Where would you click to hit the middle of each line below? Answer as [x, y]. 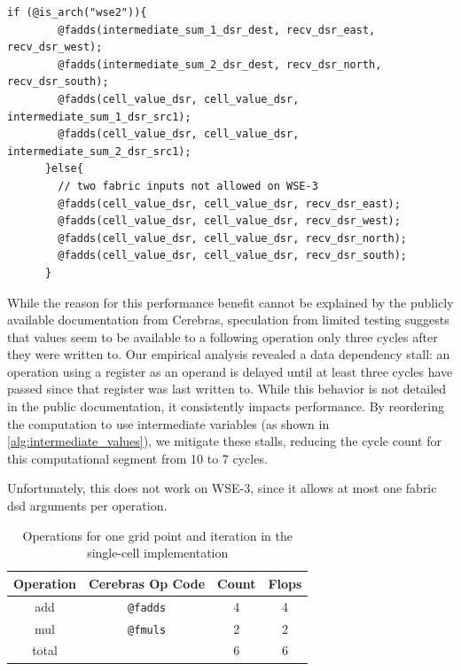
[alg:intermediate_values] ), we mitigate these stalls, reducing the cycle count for [224, 441]
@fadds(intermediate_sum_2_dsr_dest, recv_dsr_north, [220, 64]
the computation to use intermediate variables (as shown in [168, 423]
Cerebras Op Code [147, 583]
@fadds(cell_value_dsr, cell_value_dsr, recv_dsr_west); [229, 221]
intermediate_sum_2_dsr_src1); [99, 151]
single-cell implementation [158, 553]
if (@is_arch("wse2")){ [77, 12]
